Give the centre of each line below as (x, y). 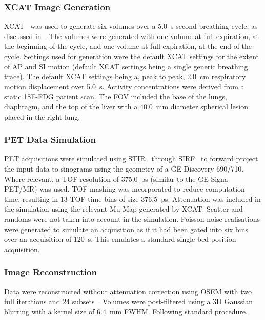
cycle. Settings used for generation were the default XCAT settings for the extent (132, 56)
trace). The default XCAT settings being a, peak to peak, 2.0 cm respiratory (125, 76)
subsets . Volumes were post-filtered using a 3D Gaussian (162, 301)
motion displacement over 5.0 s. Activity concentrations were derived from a (124, 86)
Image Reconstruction (50, 272)
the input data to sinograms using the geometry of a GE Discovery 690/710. (124, 168)
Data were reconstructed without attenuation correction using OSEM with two (128, 291)
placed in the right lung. (42, 116)
